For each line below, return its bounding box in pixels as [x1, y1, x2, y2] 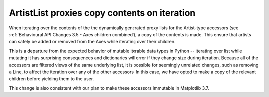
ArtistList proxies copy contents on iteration [9, 7, 196, 18]
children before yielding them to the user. [9, 76, 94, 82]
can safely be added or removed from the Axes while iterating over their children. [9, 39, 176, 45]
